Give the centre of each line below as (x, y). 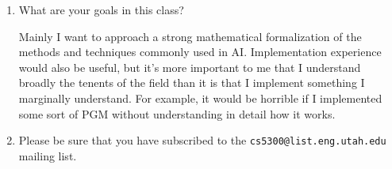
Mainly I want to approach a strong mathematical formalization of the (190, 36)
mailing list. (48, 155)
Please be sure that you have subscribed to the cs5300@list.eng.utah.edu (202, 140)
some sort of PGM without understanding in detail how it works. (177, 113)
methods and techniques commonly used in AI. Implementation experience (200, 52)
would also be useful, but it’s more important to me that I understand (190, 67)
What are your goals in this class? (101, 9)
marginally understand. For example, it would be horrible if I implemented (200, 98)
